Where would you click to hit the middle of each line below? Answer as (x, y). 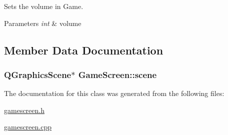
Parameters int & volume (43, 23)
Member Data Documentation (84, 50)
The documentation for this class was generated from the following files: (114, 93)
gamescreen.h (24, 110)
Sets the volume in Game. (44, 6)
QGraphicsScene (38, 74)
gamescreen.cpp (28, 127)
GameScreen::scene (117, 74)
